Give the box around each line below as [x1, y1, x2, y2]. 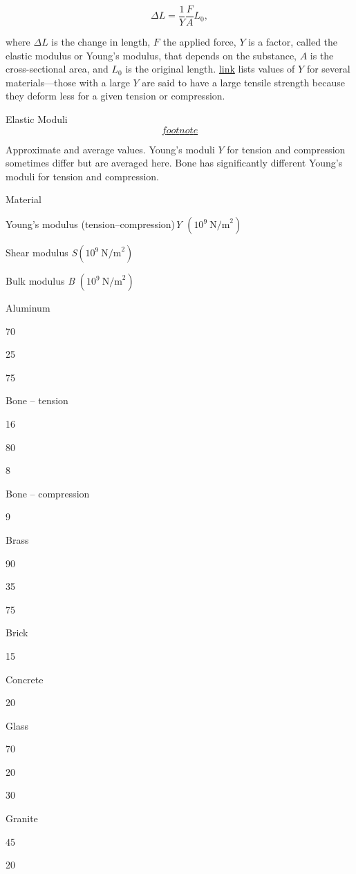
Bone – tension [6, 393, 68, 408]
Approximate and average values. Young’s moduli [6, 142, 215, 156]
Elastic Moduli [6, 112, 68, 126]
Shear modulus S [6, 245, 77, 259]
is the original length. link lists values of [125, 61, 295, 76]
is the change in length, [51, 35, 151, 49]
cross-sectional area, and [6, 61, 109, 76]
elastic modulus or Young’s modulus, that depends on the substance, [6, 48, 297, 62]
